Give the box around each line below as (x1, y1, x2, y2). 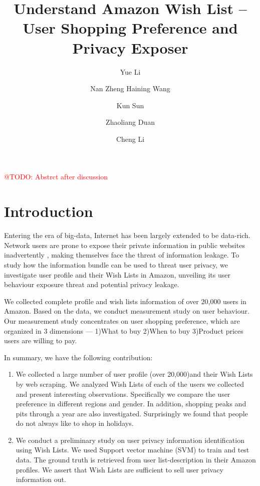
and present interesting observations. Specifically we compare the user (16, 388, 230, 399)
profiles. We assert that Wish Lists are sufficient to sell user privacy (16, 464, 223, 474)
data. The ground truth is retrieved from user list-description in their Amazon (16, 454, 256, 465)
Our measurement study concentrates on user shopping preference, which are (4, 315, 240, 326)
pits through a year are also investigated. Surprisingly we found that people (16, 408, 248, 418)
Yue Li (120, 66, 141, 77)
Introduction (4, 201, 93, 221)
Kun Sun (116, 100, 144, 110)
